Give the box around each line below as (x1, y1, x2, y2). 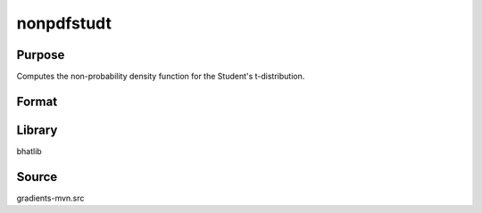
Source (16, 169, 58, 184)
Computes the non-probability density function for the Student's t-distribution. (16, 71, 305, 82)
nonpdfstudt (16, 13, 112, 33)
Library (16, 122, 58, 137)
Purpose (16, 47, 65, 62)
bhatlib (16, 145, 42, 156)
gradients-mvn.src (16, 193, 85, 203)
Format (16, 94, 58, 109)
